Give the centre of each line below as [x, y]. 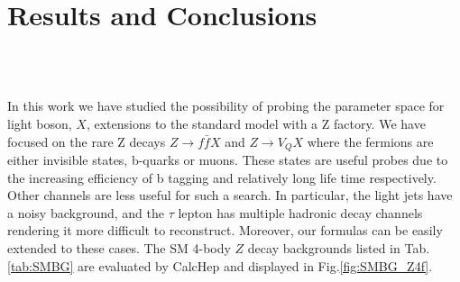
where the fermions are [370, 141]
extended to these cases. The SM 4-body [119, 247]
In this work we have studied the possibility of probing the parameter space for [226, 106]
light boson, [40, 123]
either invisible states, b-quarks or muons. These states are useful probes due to [228, 159]
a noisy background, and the [86, 212]
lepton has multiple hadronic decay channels [300, 212]
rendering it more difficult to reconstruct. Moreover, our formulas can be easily [225, 230]
